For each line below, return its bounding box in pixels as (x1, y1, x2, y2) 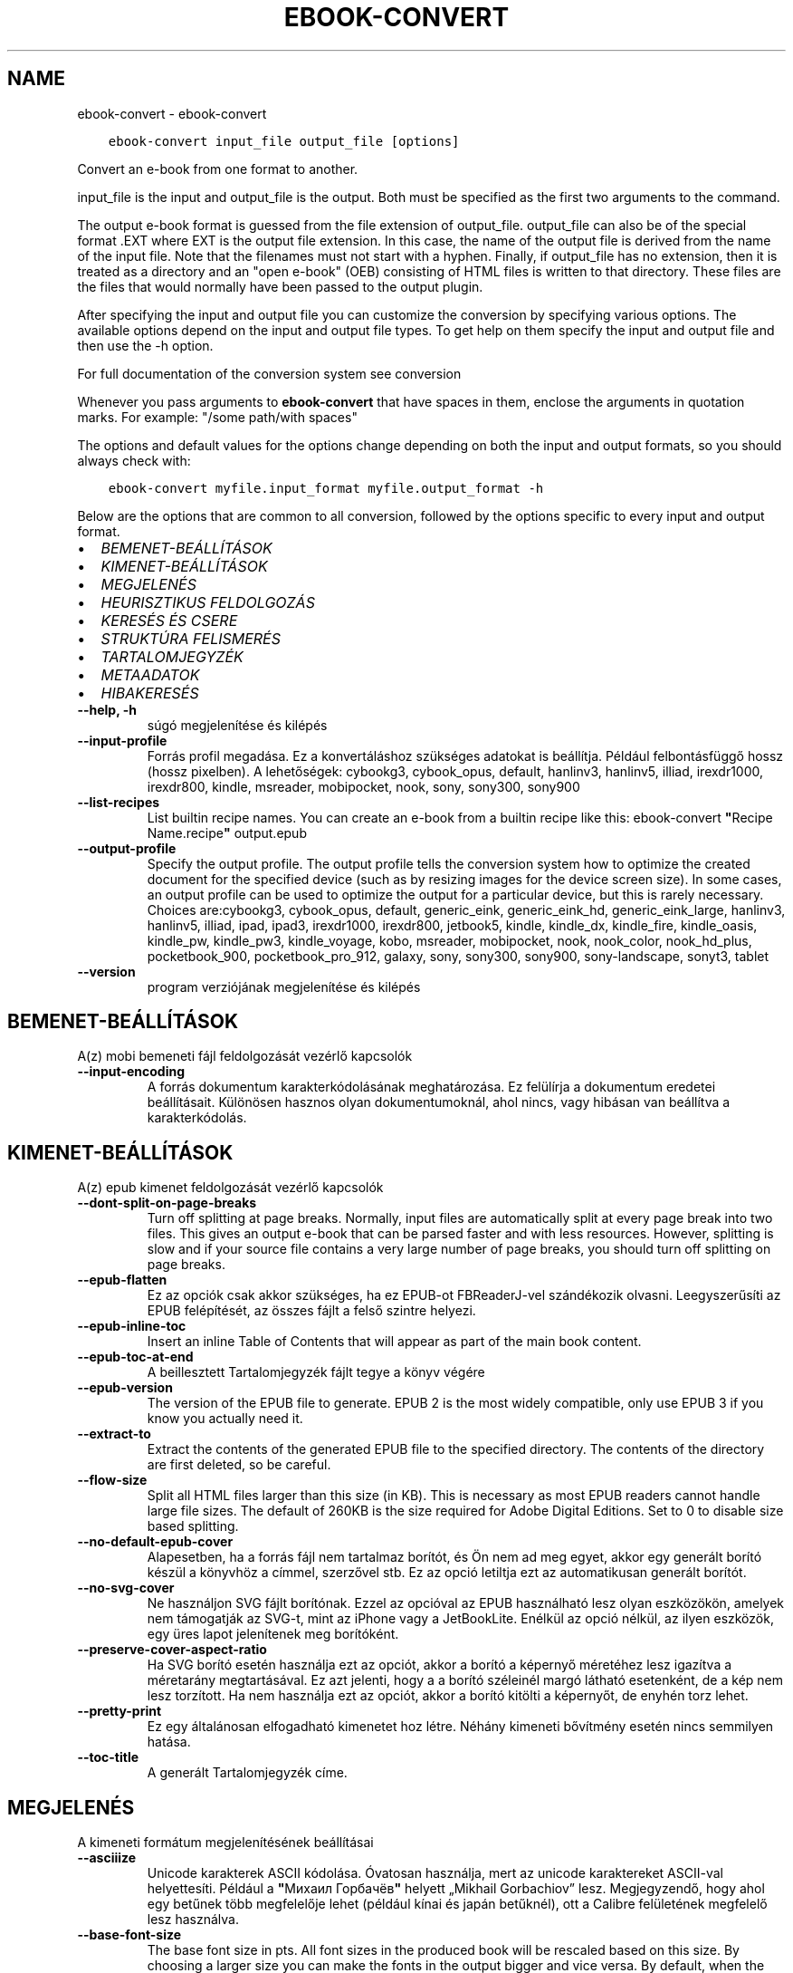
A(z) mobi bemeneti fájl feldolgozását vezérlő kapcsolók (77, 1048, 413, 1064)
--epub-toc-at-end (77, 1349, 194, 1365)
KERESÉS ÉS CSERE (100, 611, 238, 630)
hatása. (147, 1734, 191, 1750)
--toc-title (77, 1749, 139, 1766)
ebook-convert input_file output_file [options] (108, 133, 460, 149)
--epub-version (77, 1380, 173, 1396)
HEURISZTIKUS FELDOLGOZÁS (100, 592, 315, 611)
